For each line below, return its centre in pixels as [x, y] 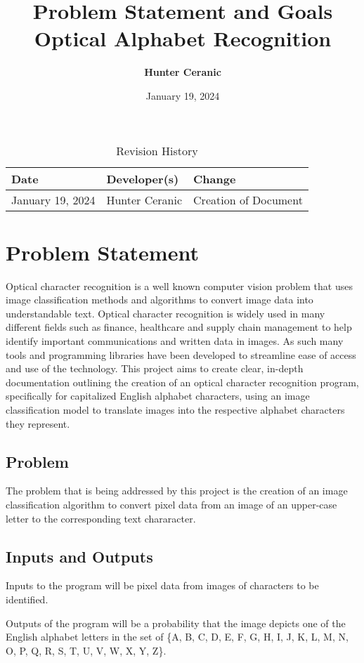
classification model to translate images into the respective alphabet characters [175, 409]
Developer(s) [143, 178]
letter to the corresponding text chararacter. [101, 518]
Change [215, 178]
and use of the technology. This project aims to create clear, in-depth [155, 368]
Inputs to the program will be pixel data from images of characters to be [162, 585]
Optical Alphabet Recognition [183, 38]
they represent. [38, 423]
